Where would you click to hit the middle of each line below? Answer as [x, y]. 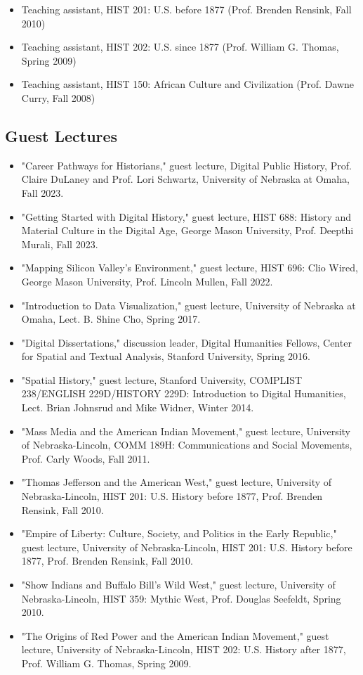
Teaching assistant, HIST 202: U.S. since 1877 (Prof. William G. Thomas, [180, 47]
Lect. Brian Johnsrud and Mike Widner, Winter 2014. [138, 407]
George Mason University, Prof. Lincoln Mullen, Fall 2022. [147, 281]
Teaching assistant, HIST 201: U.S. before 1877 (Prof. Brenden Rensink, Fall [186, 9]
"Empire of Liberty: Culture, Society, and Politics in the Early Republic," [179, 533]
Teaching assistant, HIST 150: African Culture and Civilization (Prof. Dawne [188, 84]
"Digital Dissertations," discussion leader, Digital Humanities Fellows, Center [186, 342]
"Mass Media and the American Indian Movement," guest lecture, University [186, 431]
